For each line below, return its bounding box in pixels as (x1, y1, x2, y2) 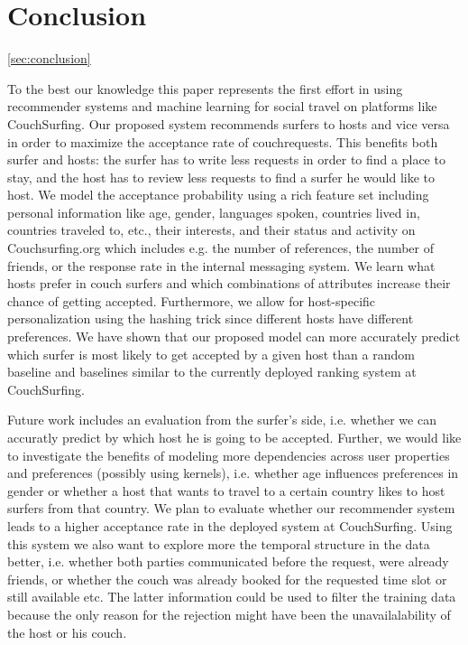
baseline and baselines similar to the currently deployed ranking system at (7, 362, 417, 381)
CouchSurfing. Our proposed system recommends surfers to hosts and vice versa (7, 114, 450, 133)
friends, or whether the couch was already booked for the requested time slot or (7, 569, 447, 588)
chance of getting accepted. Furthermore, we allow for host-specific (7, 291, 376, 310)
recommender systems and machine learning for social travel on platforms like (7, 97, 437, 116)
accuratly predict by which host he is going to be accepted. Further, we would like (7, 428, 462, 446)
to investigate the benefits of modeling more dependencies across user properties (7, 445, 450, 464)
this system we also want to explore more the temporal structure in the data (7, 534, 430, 553)
